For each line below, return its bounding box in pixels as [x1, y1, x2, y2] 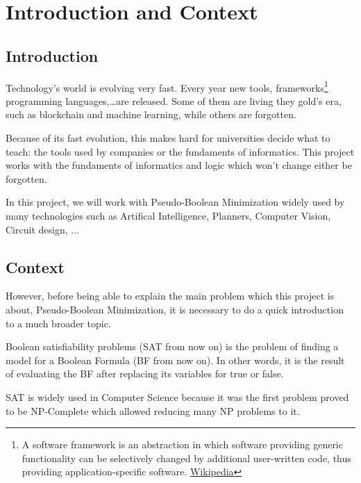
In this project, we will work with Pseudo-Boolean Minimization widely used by [6, 195, 345, 209]
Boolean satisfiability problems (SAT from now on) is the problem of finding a [6, 339, 339, 354]
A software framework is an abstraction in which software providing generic [22, 437, 343, 452]
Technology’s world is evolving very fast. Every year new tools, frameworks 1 [6, 78, 328, 95]
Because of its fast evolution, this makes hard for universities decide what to [6, 131, 330, 145]
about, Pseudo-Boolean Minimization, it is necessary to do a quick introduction [6, 302, 344, 316]
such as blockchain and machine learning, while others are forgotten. [6, 107, 296, 122]
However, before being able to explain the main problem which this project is [6, 288, 335, 303]
